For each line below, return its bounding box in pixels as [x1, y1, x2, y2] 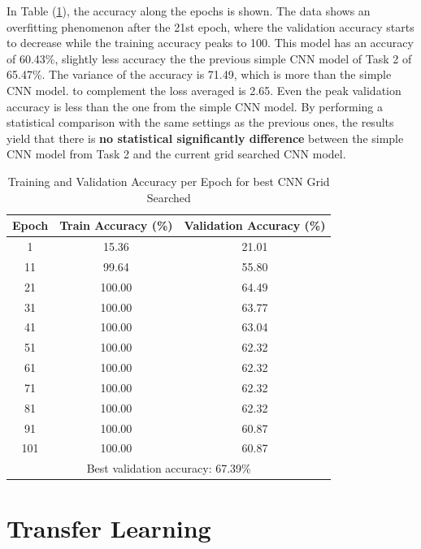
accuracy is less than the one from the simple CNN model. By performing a [7, 97, 384, 115]
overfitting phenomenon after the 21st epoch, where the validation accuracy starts [7, 18, 414, 35]
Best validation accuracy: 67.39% [86, 460, 251, 477]
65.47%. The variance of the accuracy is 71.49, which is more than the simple [7, 66, 392, 83]
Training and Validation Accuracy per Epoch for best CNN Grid [7, 172, 330, 189]
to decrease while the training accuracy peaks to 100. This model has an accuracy [7, 34, 414, 51]
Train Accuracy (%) [59, 217, 173, 234]
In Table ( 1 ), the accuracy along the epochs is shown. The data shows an [7, 2, 371, 19]
